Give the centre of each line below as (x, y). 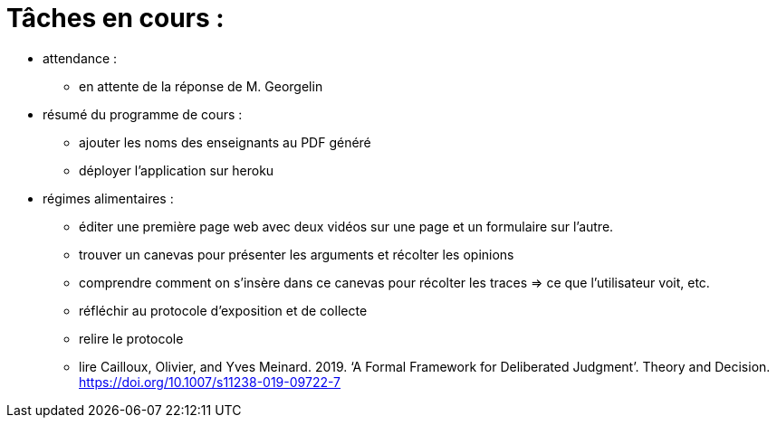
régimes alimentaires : (108, 198)
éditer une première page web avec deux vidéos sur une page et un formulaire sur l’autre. (346, 226)
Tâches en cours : (115, 18)
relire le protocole (131, 338)
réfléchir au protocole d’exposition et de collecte (223, 310)
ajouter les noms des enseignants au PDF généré (225, 142)
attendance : (80, 58)
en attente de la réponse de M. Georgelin (201, 86)
